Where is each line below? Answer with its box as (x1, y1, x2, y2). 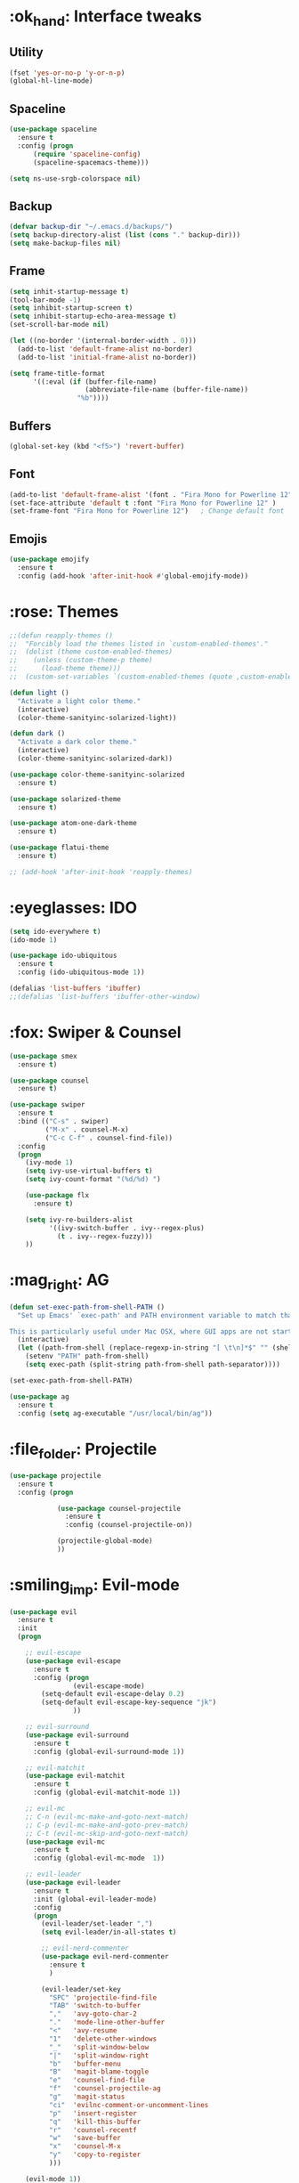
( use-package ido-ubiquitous (9, 951, 117, 961)
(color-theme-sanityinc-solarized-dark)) (17, 754, 174, 763)
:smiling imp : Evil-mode (9, 1575, 180, 1598)
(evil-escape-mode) (72, 1681, 145, 1691)
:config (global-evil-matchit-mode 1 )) (32, 1788, 181, 1798)
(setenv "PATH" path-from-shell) (25, 1351, 149, 1361)
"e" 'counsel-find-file (48, 2076, 145, 2085)
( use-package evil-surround (25, 1730, 129, 1740)
